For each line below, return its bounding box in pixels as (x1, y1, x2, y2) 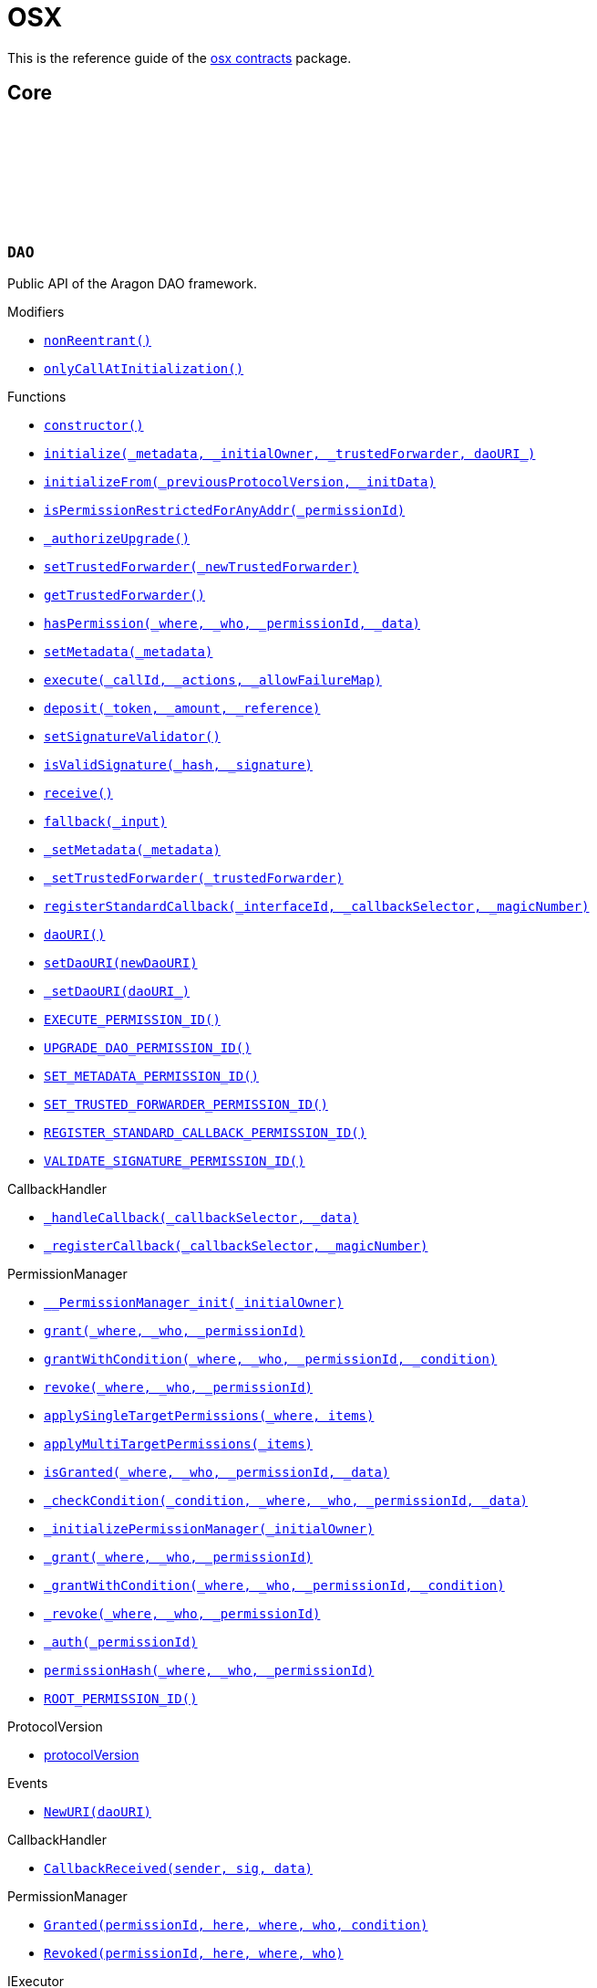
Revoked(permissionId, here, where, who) (44, 1945, 344, 1961)
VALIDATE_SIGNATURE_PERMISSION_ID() (44, 1153, 305, 1168)
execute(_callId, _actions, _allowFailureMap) (44, 672, 382, 687)
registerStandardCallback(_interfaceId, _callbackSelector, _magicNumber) (44, 898, 590, 914)
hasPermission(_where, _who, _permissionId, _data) (44, 615, 421, 631)
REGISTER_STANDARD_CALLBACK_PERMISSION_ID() (44, 1125, 367, 1140)
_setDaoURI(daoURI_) (44, 983, 190, 999)
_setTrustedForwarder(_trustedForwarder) (44, 870, 344, 885)
